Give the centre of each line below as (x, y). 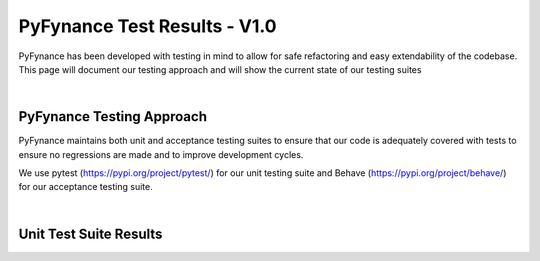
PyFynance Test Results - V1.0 (147, 26)
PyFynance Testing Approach (112, 116)
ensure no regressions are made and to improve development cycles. (161, 154)
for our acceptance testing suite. (86, 187)
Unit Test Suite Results (90, 233)
